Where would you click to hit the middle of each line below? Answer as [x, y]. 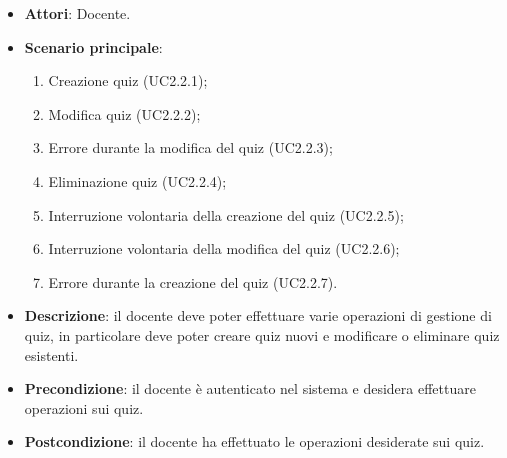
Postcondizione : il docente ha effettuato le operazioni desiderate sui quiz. [254, 441]
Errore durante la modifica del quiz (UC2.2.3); [190, 147]
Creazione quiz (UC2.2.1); [128, 80]
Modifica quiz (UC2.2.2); [124, 113]
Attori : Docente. [77, 13]
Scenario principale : [93, 46]
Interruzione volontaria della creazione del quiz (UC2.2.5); [226, 214]
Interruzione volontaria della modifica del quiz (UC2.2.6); [224, 248]
